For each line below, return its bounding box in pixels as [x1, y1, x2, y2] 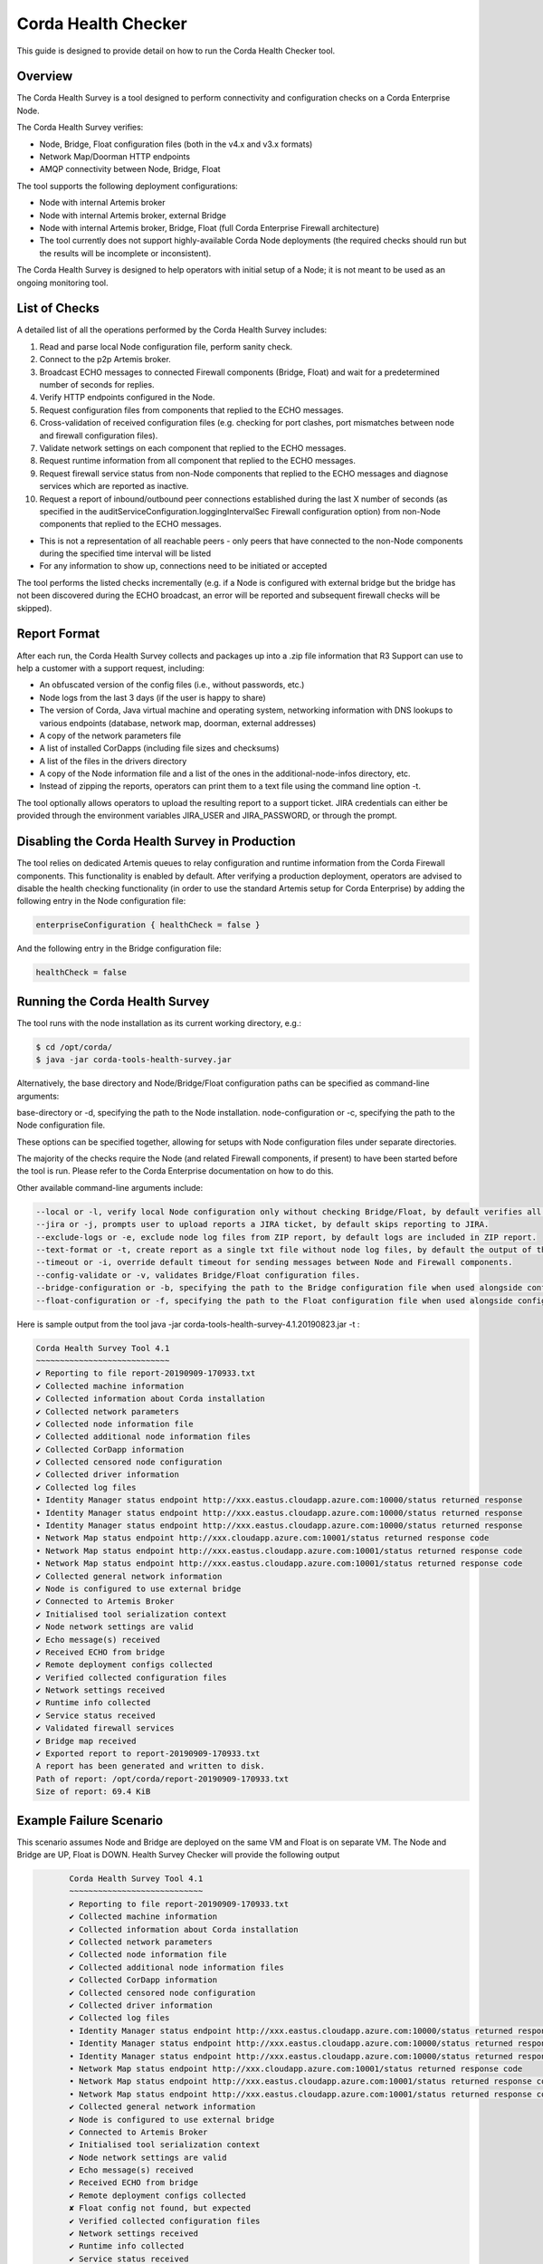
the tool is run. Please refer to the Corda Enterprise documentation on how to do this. [16, 1166, 334, 1176]
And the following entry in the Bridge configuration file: [16, 943, 222, 955]
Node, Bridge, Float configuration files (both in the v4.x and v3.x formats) [39, 139, 313, 149]
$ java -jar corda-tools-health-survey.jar [35, 1055, 233, 1065]
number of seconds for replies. [39, 379, 155, 389]
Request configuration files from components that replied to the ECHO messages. [39, 404, 344, 416]
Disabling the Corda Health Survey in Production [16, 834, 296, 849]
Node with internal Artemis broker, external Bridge [39, 209, 226, 221]
